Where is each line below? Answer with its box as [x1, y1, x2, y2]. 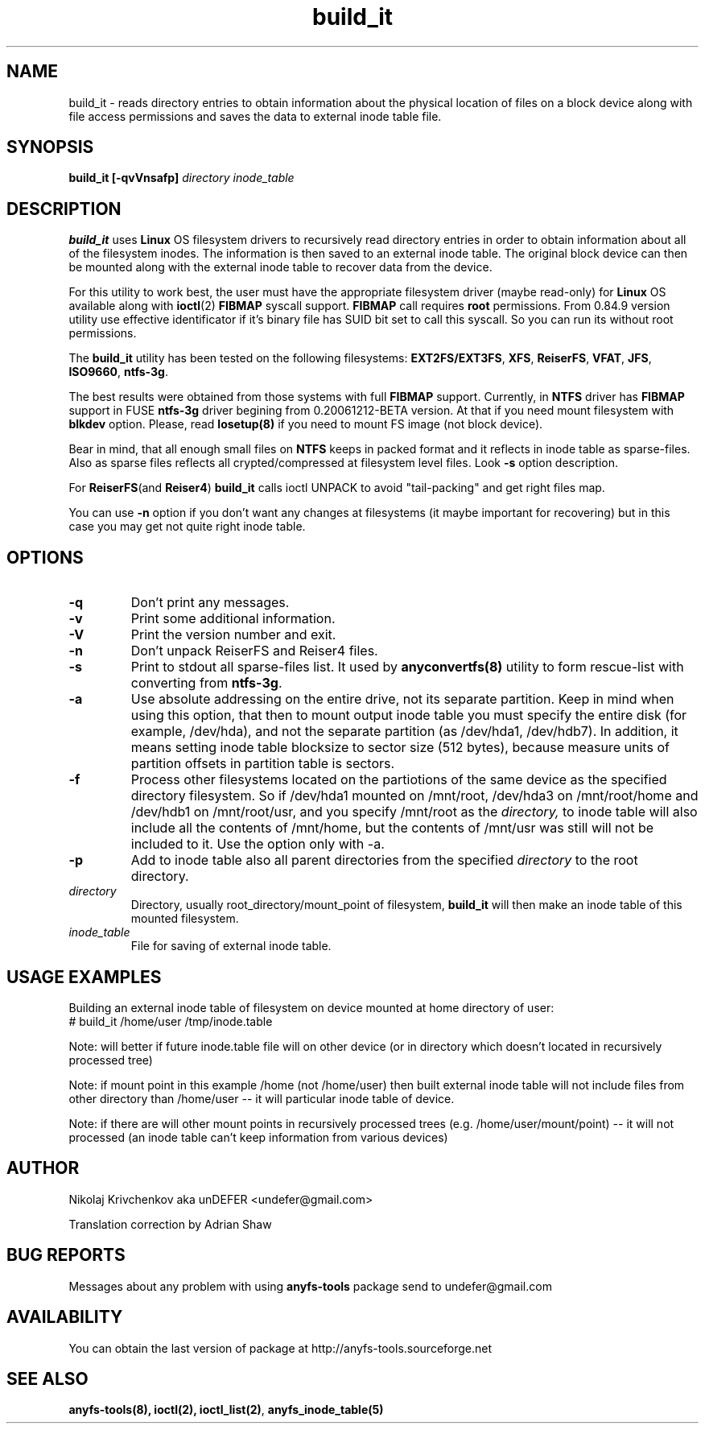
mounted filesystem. [130, 911, 239, 926]
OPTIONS [6, 547, 84, 568]
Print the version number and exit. [130, 626, 336, 643]
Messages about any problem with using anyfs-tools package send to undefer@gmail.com [68, 1279, 552, 1293]
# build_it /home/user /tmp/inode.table [68, 1014, 273, 1028]
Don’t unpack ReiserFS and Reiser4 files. [130, 643, 378, 659]
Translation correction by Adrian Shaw [68, 1217, 272, 1231]
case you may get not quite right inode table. [68, 519, 306, 534]
